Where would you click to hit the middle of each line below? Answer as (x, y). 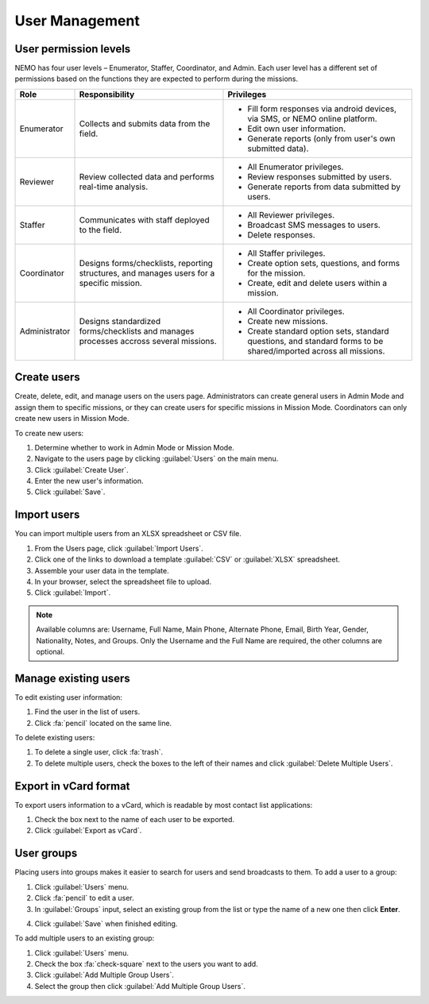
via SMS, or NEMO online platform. (312, 118)
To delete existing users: (55, 737)
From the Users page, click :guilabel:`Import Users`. (119, 548)
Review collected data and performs (147, 176)
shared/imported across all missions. (316, 351)
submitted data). (278, 149)
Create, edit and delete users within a (317, 283)
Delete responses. (281, 234)
